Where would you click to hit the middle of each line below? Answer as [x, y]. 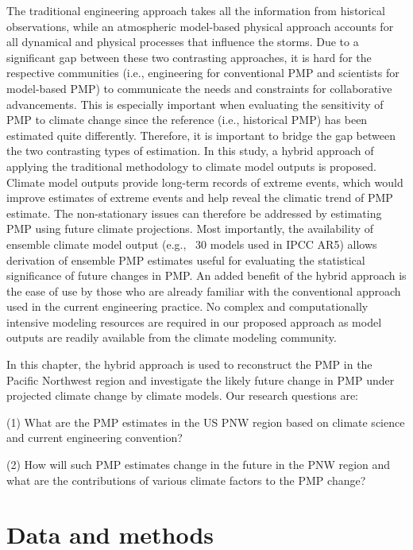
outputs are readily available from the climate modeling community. [172, 337]
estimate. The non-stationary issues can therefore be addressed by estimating [194, 213]
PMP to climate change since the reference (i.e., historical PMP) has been [187, 120]
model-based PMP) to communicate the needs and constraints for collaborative [199, 88]
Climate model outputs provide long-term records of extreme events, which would [205, 182]
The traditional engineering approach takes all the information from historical [196, 10]
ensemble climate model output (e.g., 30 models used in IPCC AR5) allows [192, 244]
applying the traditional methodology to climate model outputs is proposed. [191, 166]
